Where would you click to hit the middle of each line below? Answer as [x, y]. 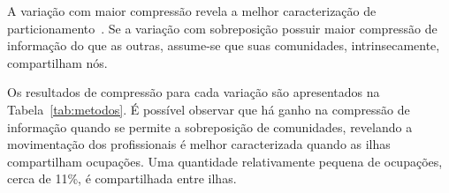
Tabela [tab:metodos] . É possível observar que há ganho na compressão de [209, 109]
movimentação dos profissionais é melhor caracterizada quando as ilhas [199, 144]
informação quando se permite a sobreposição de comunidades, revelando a [210, 126]
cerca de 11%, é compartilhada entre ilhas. [122, 178]
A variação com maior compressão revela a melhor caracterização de [192, 11]
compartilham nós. [57, 62]
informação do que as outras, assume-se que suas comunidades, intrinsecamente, [224, 45]
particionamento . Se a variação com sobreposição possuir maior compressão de [222, 28]
